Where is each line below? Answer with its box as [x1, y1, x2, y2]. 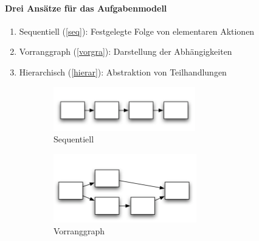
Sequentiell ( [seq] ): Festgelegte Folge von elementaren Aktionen [19, 24, 255, 37]
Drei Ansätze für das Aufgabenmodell [5, 1, 167, 14]
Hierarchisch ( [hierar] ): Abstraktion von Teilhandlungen [19, 65, 227, 78]
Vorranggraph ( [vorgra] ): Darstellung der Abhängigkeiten [19, 45, 232, 58]
